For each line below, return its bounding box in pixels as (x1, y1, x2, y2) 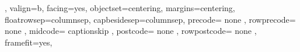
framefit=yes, (5, 36, 53, 48)
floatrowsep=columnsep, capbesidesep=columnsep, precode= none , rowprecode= (5, 13, 296, 25)
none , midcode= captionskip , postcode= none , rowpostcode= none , (5, 25, 257, 37)
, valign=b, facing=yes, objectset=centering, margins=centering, (5, 2, 235, 13)
